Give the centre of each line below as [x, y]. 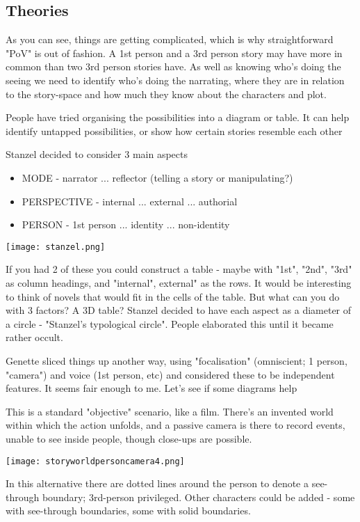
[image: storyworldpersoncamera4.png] [95, 461]
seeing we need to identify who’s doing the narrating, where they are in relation [175, 80]
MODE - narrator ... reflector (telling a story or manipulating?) [157, 177]
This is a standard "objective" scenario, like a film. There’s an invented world [170, 411]
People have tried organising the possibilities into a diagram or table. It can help [178, 117]
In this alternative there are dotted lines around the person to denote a [157, 483]
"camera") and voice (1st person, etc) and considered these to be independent [170, 374]
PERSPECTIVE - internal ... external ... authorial [130, 201]
